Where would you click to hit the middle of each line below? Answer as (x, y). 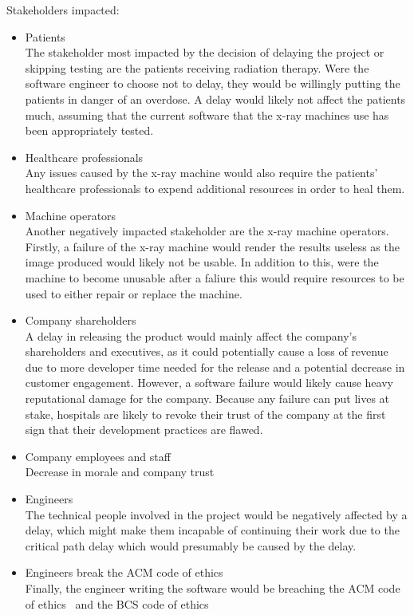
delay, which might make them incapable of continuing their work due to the (212, 530)
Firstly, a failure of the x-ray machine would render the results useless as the (212, 246)
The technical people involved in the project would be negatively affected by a (216, 514)
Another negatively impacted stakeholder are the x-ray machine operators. (207, 231)
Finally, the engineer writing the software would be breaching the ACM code (213, 588)
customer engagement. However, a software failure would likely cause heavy (209, 382)
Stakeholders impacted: (63, 10)
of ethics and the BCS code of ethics (117, 603)
